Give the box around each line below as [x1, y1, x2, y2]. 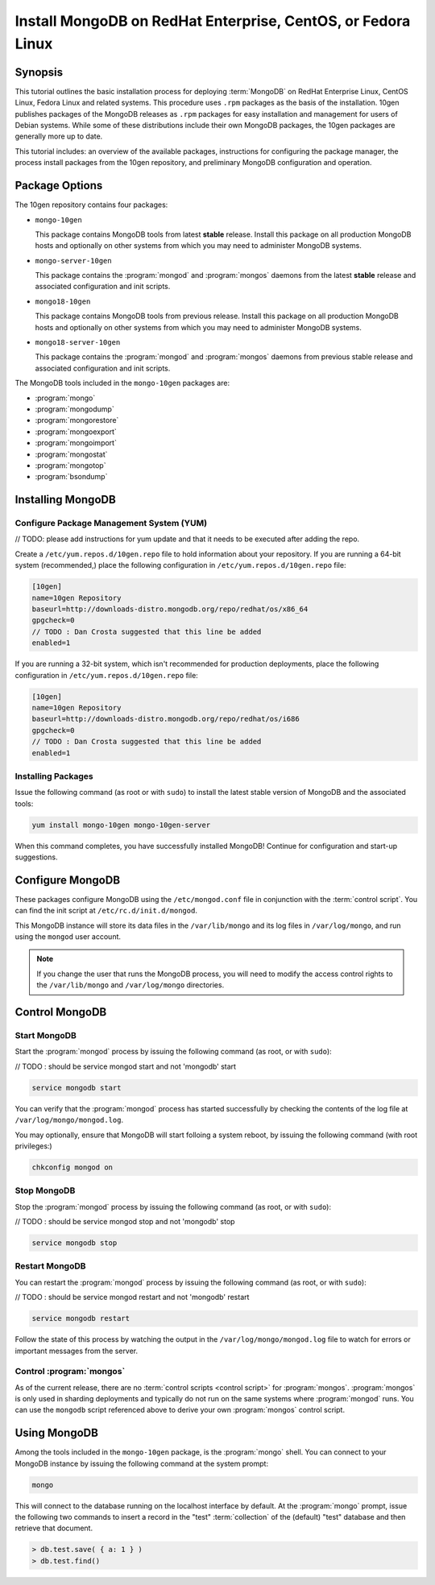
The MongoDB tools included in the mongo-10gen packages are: [14, 379, 230, 388]
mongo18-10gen [35, 296, 91, 306]
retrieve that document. [14, 1523, 93, 1533]
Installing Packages [14, 770, 93, 781]
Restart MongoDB [14, 1260, 86, 1272]
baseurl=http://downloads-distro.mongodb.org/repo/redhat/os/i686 [31, 714, 300, 724]
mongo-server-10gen [35, 256, 112, 265]
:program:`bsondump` [35, 472, 108, 482]
